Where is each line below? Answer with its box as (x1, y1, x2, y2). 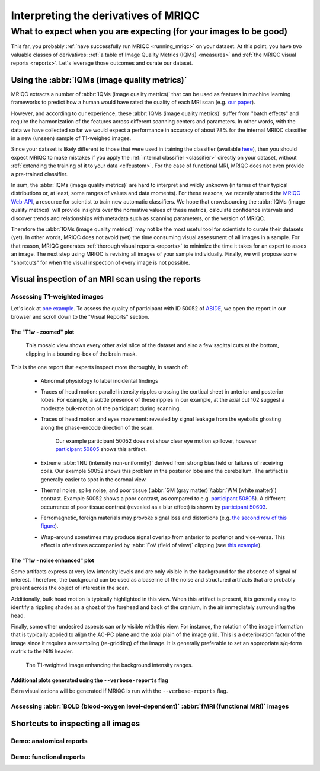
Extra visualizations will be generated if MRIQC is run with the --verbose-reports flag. (11, 687, 228, 694)
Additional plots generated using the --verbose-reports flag (11, 677, 168, 684)
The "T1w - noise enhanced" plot (11, 557, 94, 564)
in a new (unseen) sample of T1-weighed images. (11, 135, 132, 142)
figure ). (40, 522, 59, 529)
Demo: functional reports (11, 753, 85, 761)
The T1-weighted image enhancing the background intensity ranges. (25, 661, 193, 668)
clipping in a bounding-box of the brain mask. (25, 350, 137, 357)
